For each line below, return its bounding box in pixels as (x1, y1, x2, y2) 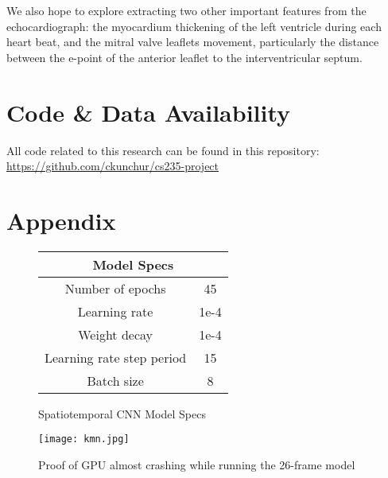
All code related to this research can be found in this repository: (6, 142, 320, 158)
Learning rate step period (45, 348, 187, 367)
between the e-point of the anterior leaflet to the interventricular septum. (6, 49, 363, 65)
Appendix (6, 204, 116, 236)
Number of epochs (64, 278, 166, 297)
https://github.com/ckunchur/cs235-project (6, 157, 219, 174)
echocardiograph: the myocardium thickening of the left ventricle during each (6, 17, 382, 34)
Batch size (87, 371, 144, 390)
